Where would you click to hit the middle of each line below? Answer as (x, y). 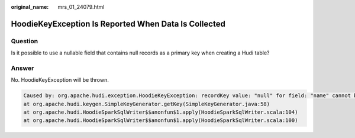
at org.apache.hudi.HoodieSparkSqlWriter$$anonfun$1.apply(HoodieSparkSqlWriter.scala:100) (161, 121)
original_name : (30, 7)
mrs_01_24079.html (81, 7)
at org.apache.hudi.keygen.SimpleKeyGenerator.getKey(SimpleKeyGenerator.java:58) (147, 104)
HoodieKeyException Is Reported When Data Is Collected (118, 24)
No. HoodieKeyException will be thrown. (60, 80)
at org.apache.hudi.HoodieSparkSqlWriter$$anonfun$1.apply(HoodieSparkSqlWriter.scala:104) (161, 112)
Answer (22, 68)
